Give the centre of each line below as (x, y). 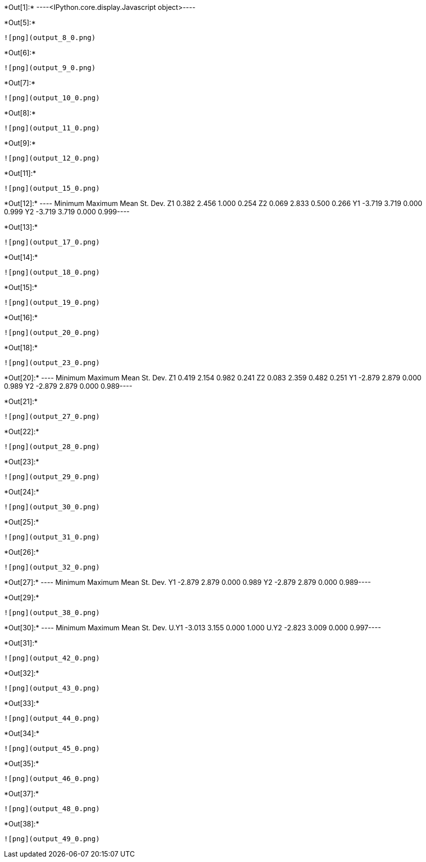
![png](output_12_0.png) (52, 158)
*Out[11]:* (20, 173)
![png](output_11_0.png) (52, 128)
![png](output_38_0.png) (52, 613)
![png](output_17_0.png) (52, 242)
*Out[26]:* (22, 552)
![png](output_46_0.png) (52, 779)
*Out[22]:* (21, 431)
